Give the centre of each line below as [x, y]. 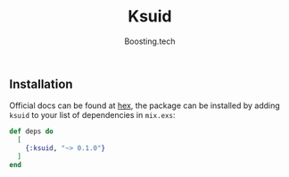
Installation [41, 84]
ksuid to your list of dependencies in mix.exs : [92, 115]
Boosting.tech [150, 41]
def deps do [31, 131]
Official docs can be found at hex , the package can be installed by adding [145, 105]
